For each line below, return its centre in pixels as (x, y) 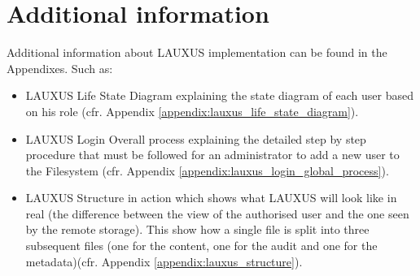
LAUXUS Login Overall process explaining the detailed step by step (196, 138)
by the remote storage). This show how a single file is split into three (197, 229)
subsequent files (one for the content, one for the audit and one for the (201, 246)
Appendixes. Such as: (60, 68)
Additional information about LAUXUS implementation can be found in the (197, 52)
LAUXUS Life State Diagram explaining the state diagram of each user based (219, 95)
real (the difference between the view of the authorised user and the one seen (217, 213)
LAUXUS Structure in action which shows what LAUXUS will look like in (211, 198)
